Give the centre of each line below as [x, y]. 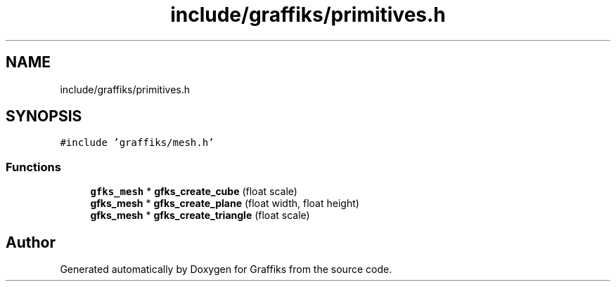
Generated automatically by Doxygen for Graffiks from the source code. [226, 269]
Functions [33, 167]
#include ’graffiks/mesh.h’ [137, 143]
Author [31, 242]
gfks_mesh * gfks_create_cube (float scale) [194, 192]
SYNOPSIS [44, 116]
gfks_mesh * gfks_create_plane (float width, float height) [225, 203]
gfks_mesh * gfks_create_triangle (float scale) [200, 215]
